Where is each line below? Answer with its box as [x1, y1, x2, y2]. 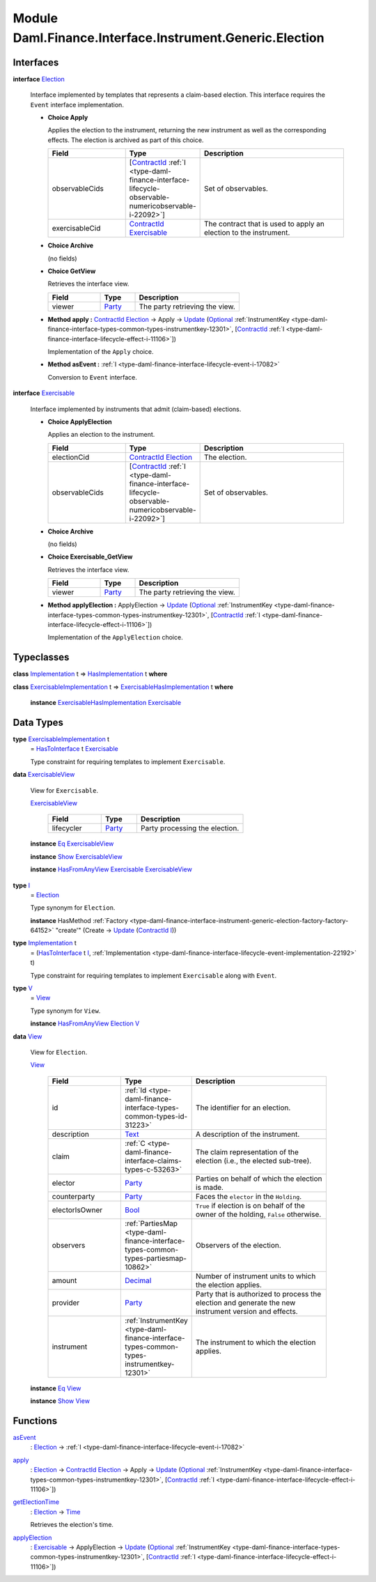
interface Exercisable [13, 389, 75, 397]
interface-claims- [124, 1156, 182, 1165]
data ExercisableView [13, 770, 75, 779]
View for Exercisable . [30, 786, 99, 794]
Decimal [124, 1275, 152, 1285]
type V [13, 984, 33, 993]
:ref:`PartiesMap [124, 1218, 178, 1228]
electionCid [52, 452, 90, 462]
